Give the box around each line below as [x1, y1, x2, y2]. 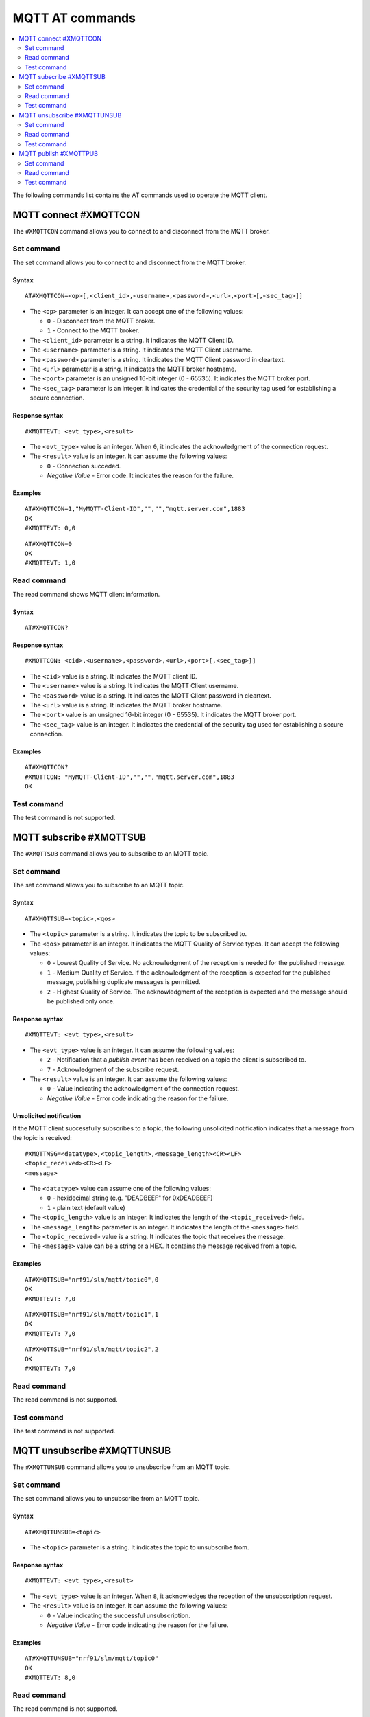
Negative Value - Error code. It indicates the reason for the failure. [47, 471, 234, 480]
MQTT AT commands [12, 10, 136, 25]
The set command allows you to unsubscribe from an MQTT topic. [12, 1494, 200, 1503]
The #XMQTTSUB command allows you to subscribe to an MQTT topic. [12, 850, 209, 858]
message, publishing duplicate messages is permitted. [47, 978, 201, 986]
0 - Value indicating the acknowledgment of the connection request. [47, 1084, 240, 1093]
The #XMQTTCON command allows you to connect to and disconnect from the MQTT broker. [12, 227, 271, 235]
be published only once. [47, 997, 116, 1005]
